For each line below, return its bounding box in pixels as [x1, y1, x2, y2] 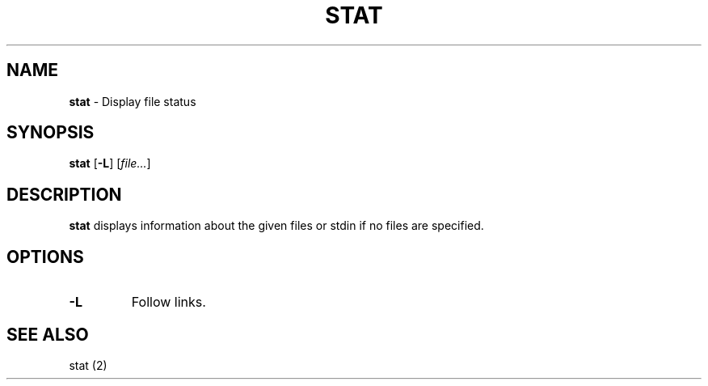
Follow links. [131, 294, 206, 311]
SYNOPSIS [6, 122, 95, 143]
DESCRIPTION [6, 184, 122, 205]
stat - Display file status [69, 94, 196, 108]
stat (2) [69, 358, 107, 372]
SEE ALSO [6, 324, 89, 345]
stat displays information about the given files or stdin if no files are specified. [69, 218, 484, 233]
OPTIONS [6, 246, 84, 267]
